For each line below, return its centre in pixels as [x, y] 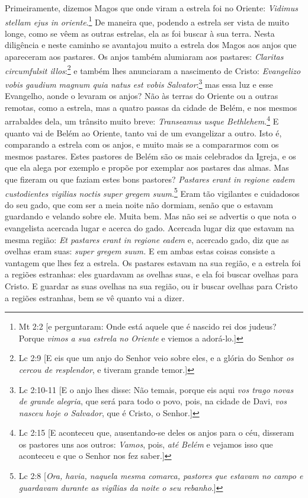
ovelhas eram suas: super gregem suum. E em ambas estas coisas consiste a [140, 251]
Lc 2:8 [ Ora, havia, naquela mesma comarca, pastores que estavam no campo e [161, 476]
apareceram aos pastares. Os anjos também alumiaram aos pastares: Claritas [144, 57]
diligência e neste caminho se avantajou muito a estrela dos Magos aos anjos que [151, 45]
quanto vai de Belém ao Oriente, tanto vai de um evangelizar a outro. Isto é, [143, 133]
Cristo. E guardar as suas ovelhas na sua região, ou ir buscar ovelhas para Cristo [151, 285]
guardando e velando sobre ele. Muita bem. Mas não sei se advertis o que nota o [151, 216]
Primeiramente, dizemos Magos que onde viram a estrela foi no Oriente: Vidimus [152, 8]
